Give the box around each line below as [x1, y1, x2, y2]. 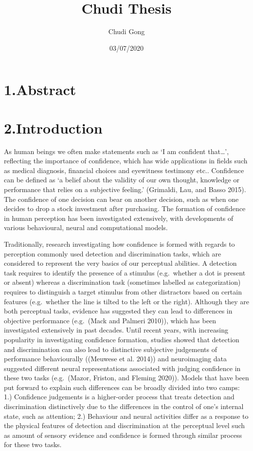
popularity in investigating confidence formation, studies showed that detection [4, 334, 239, 344]
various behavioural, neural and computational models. [4, 222, 168, 233]
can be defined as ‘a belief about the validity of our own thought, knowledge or [4, 175, 239, 185]
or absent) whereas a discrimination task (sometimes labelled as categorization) [4, 277, 241, 287]
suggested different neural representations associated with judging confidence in [4, 363, 241, 373]
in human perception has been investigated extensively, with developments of [4, 213, 234, 223]
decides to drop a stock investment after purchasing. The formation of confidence [4, 203, 246, 214]
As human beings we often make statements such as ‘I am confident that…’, [4, 146, 229, 156]
